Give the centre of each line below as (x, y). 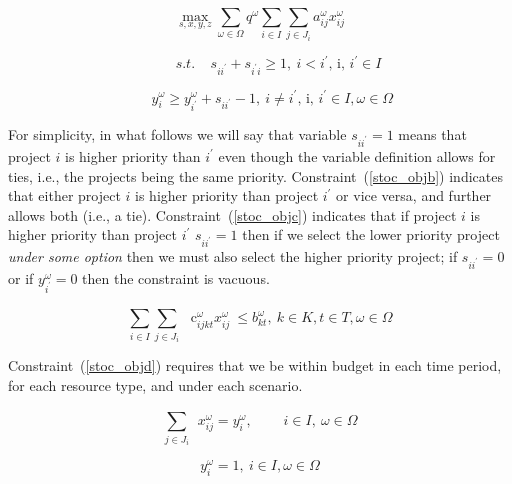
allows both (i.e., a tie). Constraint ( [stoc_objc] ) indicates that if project (232, 214)
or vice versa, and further (414, 195)
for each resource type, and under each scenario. (155, 384)
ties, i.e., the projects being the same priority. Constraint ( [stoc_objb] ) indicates (255, 175)
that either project (64, 195)
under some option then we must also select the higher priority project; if (233, 256)
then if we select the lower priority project (371, 234)
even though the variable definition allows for (357, 155)
